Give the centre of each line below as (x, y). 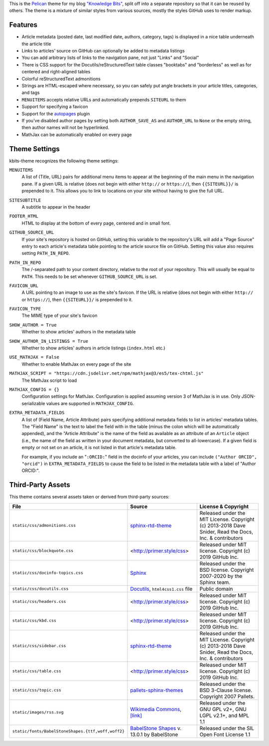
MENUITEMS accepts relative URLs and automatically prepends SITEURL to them (104, 99)
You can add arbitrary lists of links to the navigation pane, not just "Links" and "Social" (110, 58)
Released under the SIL (227, 728)
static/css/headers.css (39, 602)
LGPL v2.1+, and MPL (224, 715)
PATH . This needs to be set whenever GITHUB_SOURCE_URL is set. (89, 276)
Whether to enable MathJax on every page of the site (76, 364)
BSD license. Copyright (227, 570)
